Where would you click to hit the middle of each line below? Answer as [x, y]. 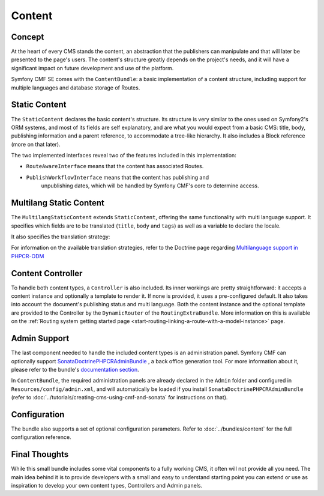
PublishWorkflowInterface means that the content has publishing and [118, 177]
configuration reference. [41, 437]
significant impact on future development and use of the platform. [92, 68]
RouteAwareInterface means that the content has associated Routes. [115, 166]
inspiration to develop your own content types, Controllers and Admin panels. [107, 486]
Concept [28, 37]
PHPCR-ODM [28, 256]
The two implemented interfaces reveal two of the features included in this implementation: [124, 156]
